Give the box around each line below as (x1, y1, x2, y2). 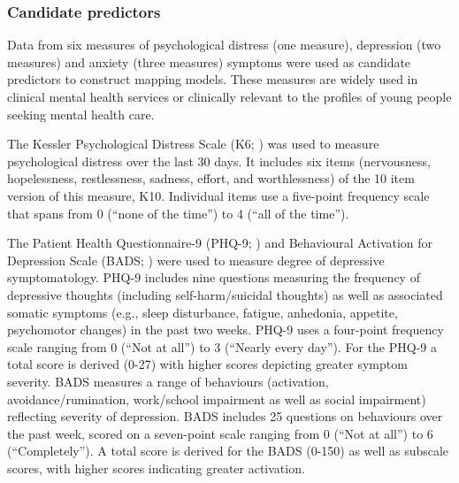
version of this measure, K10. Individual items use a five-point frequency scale (7, 186, 430, 204)
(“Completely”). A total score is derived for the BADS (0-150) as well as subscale (7, 441, 449, 460)
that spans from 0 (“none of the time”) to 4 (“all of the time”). (7, 203, 349, 222)
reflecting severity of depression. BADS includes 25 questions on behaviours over (7, 407, 443, 425)
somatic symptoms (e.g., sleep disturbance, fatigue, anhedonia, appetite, (7, 303, 398, 321)
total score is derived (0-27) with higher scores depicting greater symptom (7, 355, 408, 373)
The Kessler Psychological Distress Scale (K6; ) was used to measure (7, 134, 379, 153)
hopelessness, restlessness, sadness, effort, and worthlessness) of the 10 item (7, 169, 415, 188)
